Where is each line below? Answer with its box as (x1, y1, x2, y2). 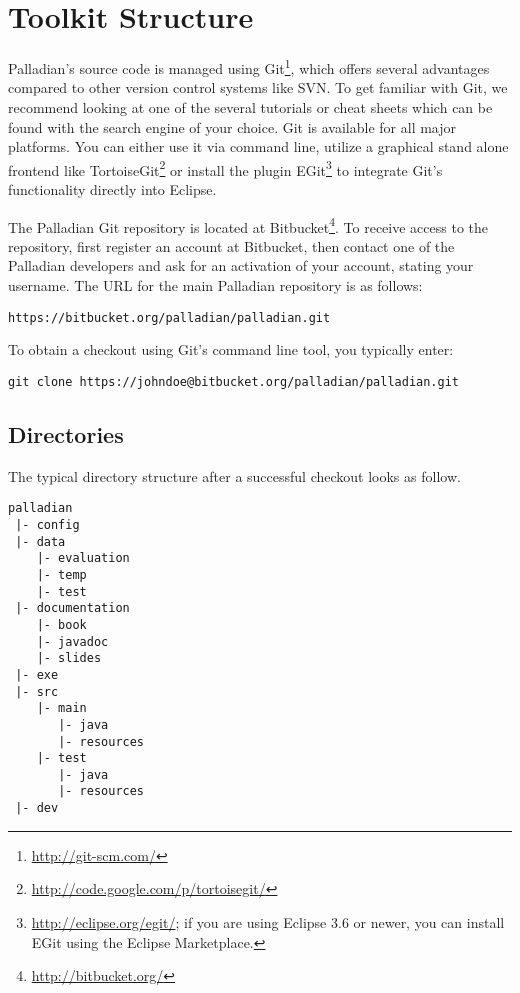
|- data (15, 534, 66, 549)
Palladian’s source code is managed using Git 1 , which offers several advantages (8, 55, 490, 78)
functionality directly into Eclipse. (8, 179, 217, 199)
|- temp (36, 567, 87, 582)
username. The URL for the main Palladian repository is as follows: (8, 275, 423, 296)
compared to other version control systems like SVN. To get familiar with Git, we (8, 77, 508, 98)
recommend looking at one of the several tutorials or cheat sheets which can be (8, 96, 493, 117)
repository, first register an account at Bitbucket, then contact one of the (8, 235, 455, 256)
